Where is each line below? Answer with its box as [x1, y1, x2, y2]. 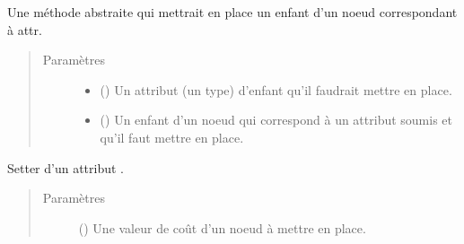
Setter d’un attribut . [7, 158, 125, 177]
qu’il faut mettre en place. [100, 127, 244, 146]
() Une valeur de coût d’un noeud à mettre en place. [78, 218, 366, 237]
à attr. [7, 20, 42, 39]
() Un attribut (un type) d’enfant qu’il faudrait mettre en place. [100, 80, 452, 99]
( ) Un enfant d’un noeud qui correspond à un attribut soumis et [100, 110, 453, 129]
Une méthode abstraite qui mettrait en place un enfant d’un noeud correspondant [7, 3, 458, 21]
